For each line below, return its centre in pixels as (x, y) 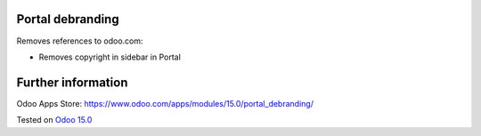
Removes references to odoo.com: (80, 41)
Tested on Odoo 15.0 (54, 120)
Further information (72, 82)
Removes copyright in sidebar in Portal (110, 57)
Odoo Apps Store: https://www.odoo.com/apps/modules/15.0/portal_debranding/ (165, 103)
